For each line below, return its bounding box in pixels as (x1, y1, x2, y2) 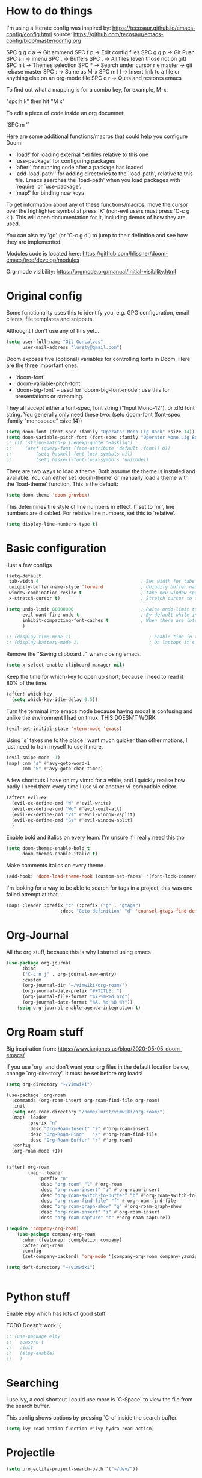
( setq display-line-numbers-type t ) (6, 521, 98, 527)
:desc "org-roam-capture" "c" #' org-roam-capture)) (38, 1215, 171, 1221)
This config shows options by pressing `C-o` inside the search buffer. (6, 1414, 178, 1421)
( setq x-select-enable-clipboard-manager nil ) (6, 662, 125, 668)
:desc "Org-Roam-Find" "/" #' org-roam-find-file (28, 1131, 158, 1137)
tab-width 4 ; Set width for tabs (8, 579, 195, 585)
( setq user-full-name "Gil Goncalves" (6, 339, 103, 345)
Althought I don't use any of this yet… (6, 327, 99, 334)
